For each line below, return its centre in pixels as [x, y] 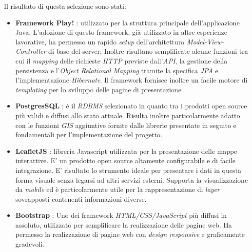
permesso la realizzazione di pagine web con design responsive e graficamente [130, 234]
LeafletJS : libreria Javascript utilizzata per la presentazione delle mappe [126, 151]
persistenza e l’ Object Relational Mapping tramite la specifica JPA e [117, 70]
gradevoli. [30, 244]
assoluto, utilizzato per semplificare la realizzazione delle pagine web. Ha [124, 224]
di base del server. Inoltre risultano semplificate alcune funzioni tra [148, 51]
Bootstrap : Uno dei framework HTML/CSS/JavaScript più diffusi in [121, 215]
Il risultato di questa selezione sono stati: [65, 6]
